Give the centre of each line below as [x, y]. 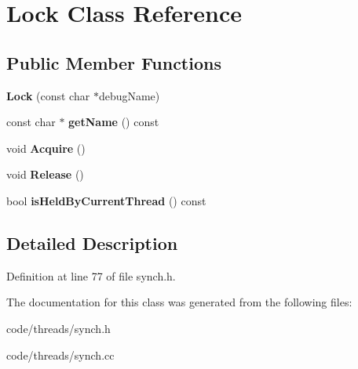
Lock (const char [48, 95]
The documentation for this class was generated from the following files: [179, 302]
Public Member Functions [114, 62]
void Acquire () [46, 148]
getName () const [114, 122]
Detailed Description [92, 242]
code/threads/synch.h [58, 328]
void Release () [45, 174]
